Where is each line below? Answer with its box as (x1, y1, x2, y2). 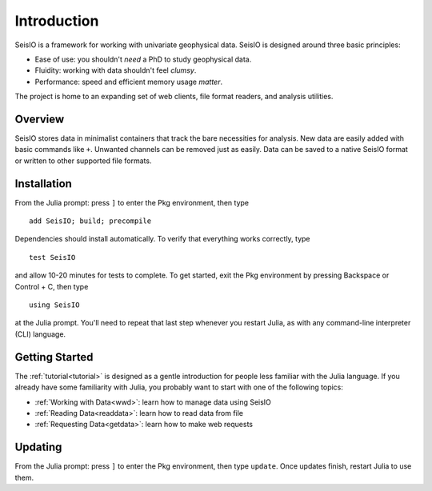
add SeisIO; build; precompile (29, 217, 152, 226)
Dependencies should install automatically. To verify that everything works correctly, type (14, 234, 311, 244)
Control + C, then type (14, 281, 89, 291)
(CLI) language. (14, 329, 66, 339)
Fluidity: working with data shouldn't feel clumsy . (34, 66, 197, 75)
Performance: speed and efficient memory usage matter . (34, 77, 223, 86)
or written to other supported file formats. (14, 156, 152, 166)
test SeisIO (29, 253, 76, 261)
